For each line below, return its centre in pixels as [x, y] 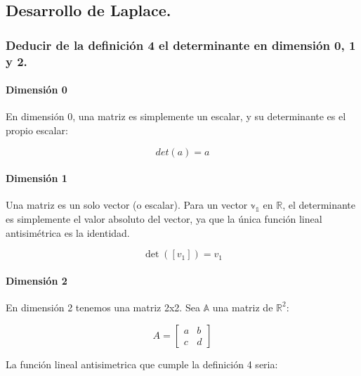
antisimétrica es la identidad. [68, 232]
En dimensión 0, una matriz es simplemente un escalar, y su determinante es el [176, 116]
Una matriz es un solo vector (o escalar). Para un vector [127, 205]
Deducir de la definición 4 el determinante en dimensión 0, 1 [181, 45]
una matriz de [243, 307]
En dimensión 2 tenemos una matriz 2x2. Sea [103, 307]
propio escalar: [37, 130]
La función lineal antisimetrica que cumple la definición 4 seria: [142, 364]
